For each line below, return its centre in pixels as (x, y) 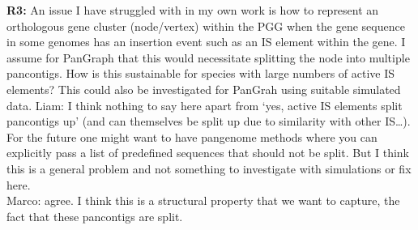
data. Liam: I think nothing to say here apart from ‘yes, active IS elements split (205, 105)
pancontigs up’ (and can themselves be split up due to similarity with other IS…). (209, 121)
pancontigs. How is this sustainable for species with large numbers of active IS (201, 73)
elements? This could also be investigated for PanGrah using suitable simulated (204, 89)
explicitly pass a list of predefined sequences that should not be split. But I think (208, 153)
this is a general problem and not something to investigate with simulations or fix (209, 168)
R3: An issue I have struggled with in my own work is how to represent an (193, 10)
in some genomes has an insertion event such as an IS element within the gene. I (206, 42)
